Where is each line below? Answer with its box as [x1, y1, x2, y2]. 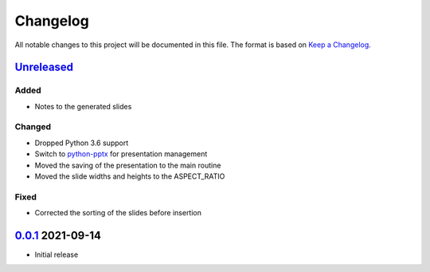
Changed [14, 121, 52, 132]
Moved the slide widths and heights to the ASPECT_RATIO [34, 171, 225, 181]
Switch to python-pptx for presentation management [34, 149, 208, 159]
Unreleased [14, 61, 74, 74]
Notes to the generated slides [34, 101, 132, 111]
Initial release [34, 250, 79, 259]
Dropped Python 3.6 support [34, 138, 129, 148]
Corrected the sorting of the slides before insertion [34, 208, 202, 218]
